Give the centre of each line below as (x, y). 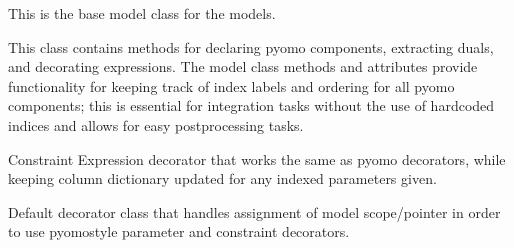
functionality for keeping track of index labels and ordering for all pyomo (231, 85)
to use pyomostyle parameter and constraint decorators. (179, 231)
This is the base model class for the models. (142, 13)
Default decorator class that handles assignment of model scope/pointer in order (254, 211)
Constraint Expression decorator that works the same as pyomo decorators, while (257, 158)
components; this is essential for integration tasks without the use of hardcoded (251, 105)
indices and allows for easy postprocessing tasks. (156, 124)
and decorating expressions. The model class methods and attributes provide (243, 66)
